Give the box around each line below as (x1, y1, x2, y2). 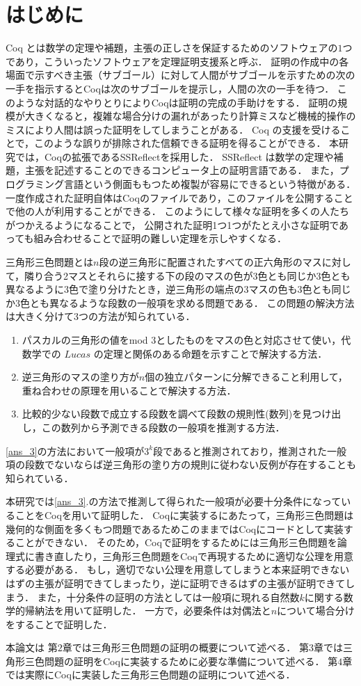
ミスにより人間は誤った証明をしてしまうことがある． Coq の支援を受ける (6, 122, 341, 136)
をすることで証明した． (6, 616, 113, 631)
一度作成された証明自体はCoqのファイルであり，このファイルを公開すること (6, 190, 353, 205)
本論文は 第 (6, 640, 58, 655)
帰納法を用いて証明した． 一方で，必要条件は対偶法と (24, 603, 271, 618)
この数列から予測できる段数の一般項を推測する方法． (41, 420, 285, 434)
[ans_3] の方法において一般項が (6, 443, 145, 458)
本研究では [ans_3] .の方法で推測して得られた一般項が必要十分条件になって (6, 494, 342, 509)
